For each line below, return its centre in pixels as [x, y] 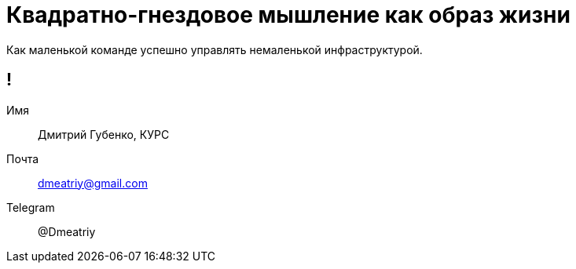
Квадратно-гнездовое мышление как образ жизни [288, 15]
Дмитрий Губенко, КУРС [104, 134]
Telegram [31, 207]
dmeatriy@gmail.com [93, 183]
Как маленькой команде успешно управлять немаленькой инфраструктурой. [215, 49]
